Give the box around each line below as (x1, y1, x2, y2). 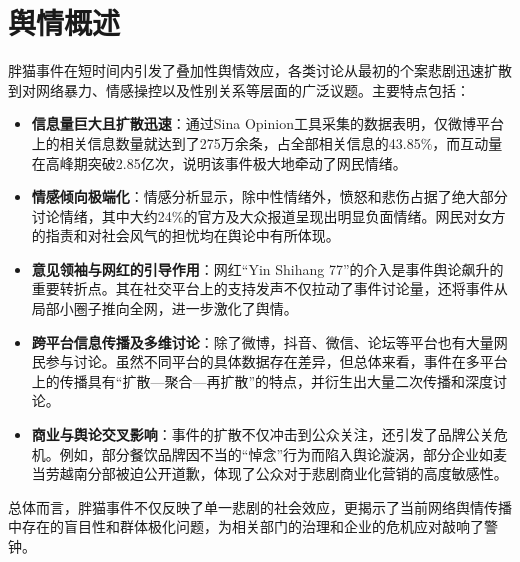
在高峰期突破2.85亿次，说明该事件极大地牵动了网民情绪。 (31, 152, 407, 173)
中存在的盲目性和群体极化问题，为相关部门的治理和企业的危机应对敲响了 (8, 516, 484, 537)
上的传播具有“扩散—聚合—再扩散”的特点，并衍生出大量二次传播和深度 (31, 370, 494, 391)
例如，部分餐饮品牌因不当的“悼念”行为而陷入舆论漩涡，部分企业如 (59, 443, 494, 464)
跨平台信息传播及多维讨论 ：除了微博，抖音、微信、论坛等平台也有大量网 (31, 331, 508, 352)
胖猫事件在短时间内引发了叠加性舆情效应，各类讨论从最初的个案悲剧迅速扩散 (8, 60, 512, 81)
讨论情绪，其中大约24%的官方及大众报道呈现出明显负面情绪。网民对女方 (31, 205, 506, 226)
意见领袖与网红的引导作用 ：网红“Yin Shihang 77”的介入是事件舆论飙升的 (31, 258, 504, 279)
